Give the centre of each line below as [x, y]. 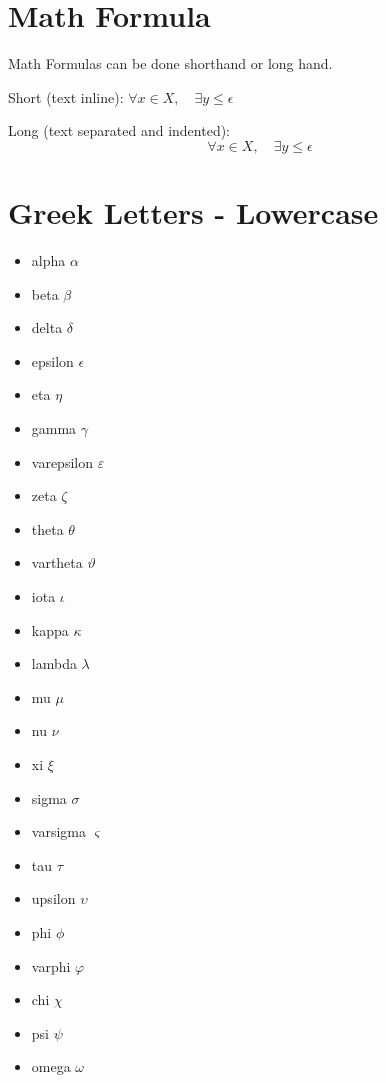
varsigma [58, 831]
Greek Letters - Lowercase [193, 212]
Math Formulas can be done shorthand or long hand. [170, 63]
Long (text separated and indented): [119, 130]
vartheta [57, 562]
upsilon [53, 898]
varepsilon [62, 461]
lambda [54, 663]
